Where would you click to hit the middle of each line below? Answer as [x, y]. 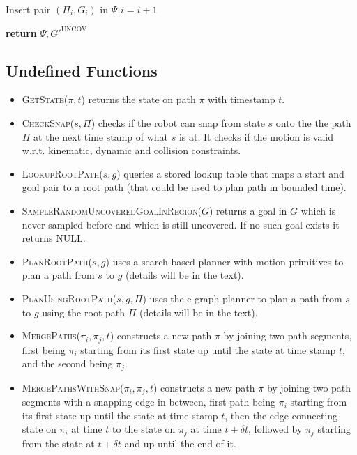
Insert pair [28, 9]
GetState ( [45, 99]
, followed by [275, 429]
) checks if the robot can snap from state [178, 122]
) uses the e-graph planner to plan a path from [242, 298]
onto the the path [313, 122]
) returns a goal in [248, 210]
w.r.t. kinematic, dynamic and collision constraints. [131, 150]
